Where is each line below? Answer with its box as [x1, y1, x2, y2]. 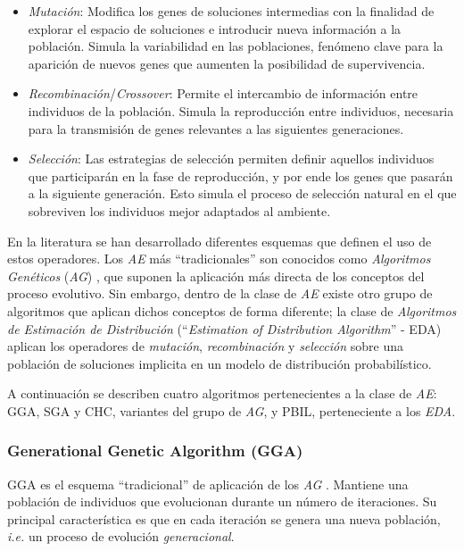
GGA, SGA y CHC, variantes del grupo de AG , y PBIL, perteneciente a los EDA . [7, 401, 456, 420]
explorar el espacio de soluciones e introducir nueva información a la [28, 19, 402, 38]
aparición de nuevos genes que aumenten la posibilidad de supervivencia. [28, 54, 426, 72]
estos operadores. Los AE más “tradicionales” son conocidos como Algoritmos [7, 249, 431, 268]
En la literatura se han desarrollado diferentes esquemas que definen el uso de [7, 231, 432, 250]
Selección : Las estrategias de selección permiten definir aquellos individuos [28, 149, 435, 168]
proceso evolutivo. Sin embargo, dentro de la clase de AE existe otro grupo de [7, 284, 433, 303]
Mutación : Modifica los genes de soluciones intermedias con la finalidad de [28, 2, 435, 20]
